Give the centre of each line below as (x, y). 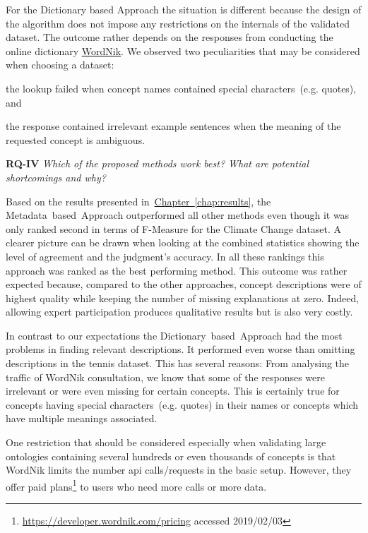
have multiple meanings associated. (82, 418)
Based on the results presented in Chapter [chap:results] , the (138, 201)
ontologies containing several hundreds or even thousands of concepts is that (171, 456)
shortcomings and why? (56, 177)
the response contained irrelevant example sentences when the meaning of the (173, 126)
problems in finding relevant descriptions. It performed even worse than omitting (180, 349)
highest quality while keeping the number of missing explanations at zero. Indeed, (183, 298)
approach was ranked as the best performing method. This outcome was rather (177, 270)
